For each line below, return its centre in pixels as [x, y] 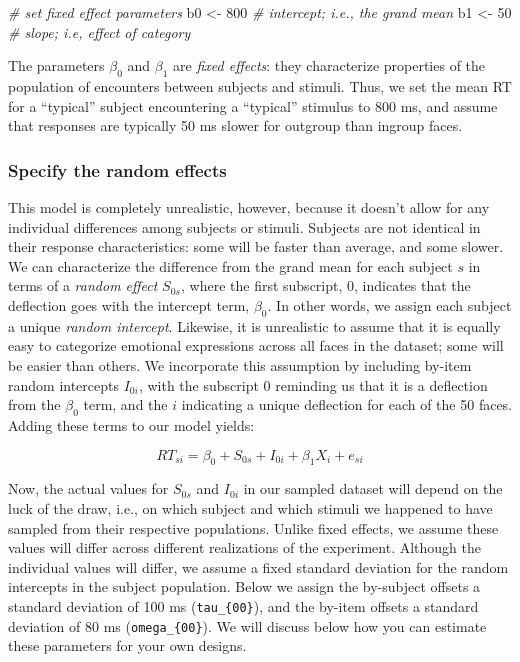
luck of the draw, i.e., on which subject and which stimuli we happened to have [250, 507]
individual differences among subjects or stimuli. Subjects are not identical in [244, 226]
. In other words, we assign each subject [389, 304]
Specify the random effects [117, 169]
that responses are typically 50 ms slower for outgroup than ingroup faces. [235, 125]
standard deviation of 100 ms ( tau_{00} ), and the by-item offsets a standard [243, 605]
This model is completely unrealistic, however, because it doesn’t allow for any [249, 206]
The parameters [56, 65]
